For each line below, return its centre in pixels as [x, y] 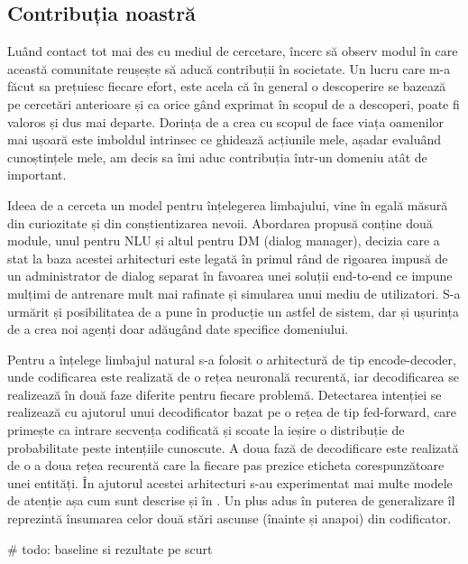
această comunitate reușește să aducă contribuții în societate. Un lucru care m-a [229, 68]
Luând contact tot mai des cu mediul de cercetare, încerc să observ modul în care [233, 51]
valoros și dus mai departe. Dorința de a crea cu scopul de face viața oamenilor [226, 121]
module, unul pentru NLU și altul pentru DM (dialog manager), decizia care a [224, 240]
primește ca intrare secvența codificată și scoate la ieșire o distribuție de [206, 430]
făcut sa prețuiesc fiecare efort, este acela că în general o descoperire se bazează [227, 86]
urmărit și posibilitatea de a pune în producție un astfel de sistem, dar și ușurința [233, 311]
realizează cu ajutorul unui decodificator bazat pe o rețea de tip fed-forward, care [232, 412]
